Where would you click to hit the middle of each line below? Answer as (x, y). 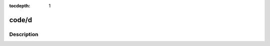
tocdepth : (20, 6)
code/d (21, 20)
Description (24, 34)
